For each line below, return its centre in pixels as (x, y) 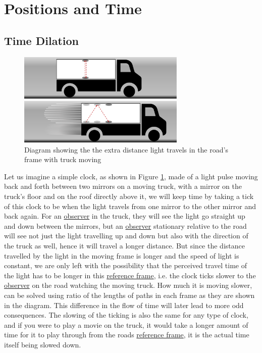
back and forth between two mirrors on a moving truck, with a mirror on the (123, 186)
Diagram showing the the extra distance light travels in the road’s (126, 149)
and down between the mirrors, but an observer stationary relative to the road (125, 225)
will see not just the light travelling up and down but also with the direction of (126, 236)
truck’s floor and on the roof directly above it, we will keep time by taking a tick (129, 196)
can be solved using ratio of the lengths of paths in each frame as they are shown (129, 295)
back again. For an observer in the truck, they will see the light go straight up (125, 216)
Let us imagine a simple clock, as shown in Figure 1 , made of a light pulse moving (131, 176)
